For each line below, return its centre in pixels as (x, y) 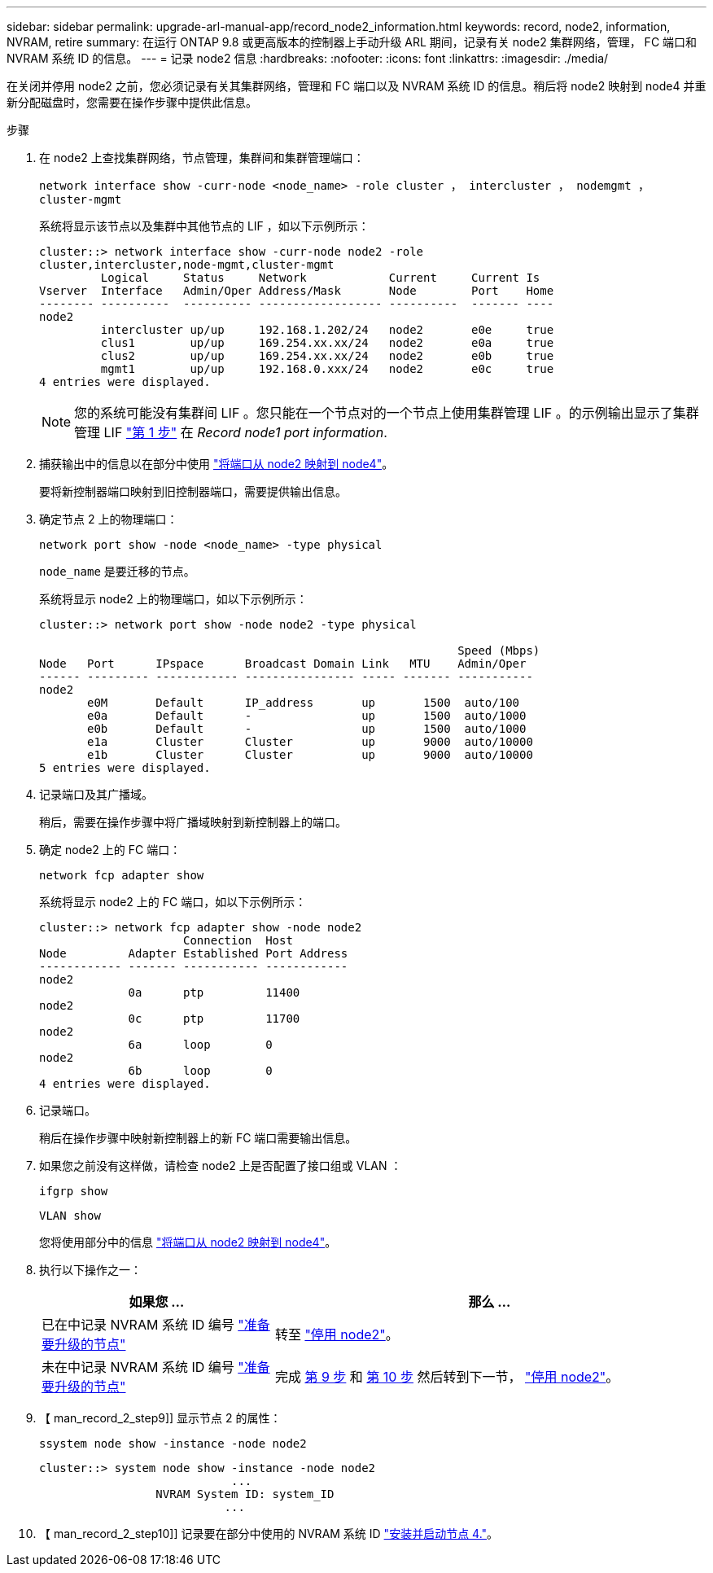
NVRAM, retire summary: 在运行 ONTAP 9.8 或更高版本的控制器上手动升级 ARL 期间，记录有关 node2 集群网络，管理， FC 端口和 (352, 42)
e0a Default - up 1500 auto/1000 (307, 716)
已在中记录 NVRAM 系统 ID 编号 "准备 (156, 1325)
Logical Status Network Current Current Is (320, 278)
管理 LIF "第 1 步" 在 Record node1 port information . (231, 432)
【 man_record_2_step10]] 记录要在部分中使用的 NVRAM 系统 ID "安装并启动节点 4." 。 (269, 1534)
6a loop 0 (200, 1045)
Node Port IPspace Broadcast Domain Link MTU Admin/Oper (283, 664)
